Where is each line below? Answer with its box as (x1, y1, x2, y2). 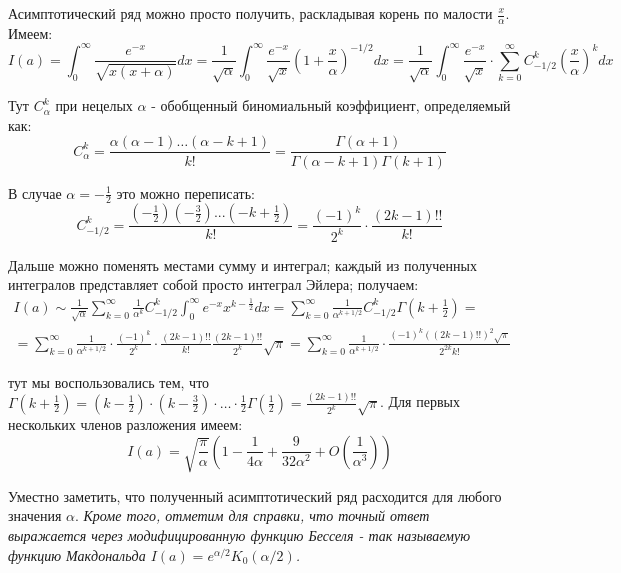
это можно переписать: (116, 182, 255, 203)
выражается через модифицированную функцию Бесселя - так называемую (8, 525, 471, 546)
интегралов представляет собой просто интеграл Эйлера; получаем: (8, 274, 419, 295)
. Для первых (379, 391, 460, 412)
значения (8, 505, 62, 526)
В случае (8, 182, 62, 203)
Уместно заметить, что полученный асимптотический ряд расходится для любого (8, 485, 502, 506)
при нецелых (55, 95, 133, 116)
